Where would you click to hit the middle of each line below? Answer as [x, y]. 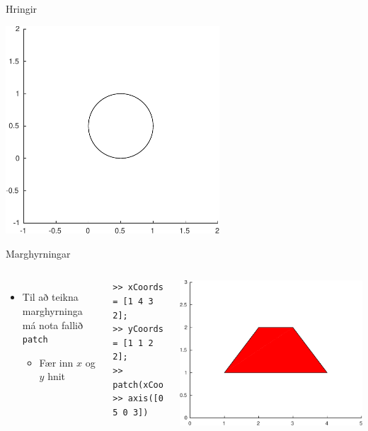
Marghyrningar [38, 253]
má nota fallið [52, 324]
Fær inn [56, 362]
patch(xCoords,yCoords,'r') [179, 385]
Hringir [22, 8]
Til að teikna [50, 297]
